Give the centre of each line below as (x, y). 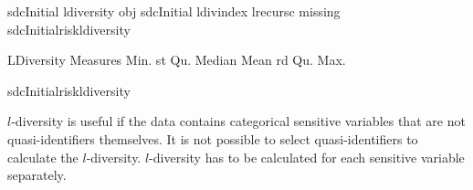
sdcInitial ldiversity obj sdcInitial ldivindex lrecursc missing (174, 11)
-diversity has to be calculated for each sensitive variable (307, 157)
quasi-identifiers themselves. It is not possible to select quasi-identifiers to (213, 138)
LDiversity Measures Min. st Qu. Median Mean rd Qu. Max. (177, 60)
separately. (37, 175)
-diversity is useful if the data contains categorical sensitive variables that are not (238, 121)
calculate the (43, 157)
